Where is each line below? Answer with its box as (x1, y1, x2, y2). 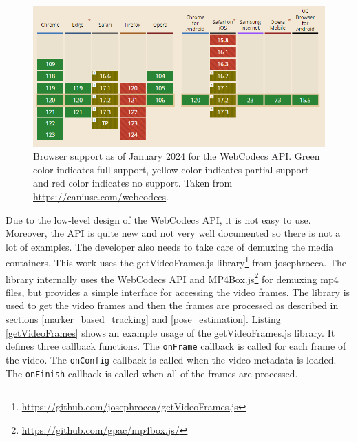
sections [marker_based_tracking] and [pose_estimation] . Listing (6, 312, 281, 326)
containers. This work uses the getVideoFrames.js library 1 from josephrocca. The (6, 253, 346, 269)
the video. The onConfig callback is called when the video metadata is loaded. (6, 352, 337, 366)
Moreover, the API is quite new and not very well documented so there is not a (6, 226, 341, 240)
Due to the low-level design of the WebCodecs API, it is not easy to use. (6, 212, 311, 227)
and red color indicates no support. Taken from (33, 176, 233, 190)
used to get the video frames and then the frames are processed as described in (6, 298, 339, 313)
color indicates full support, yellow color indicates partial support (33, 162, 309, 176)
